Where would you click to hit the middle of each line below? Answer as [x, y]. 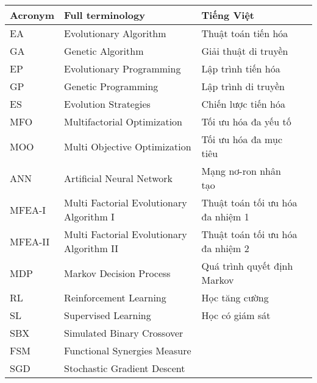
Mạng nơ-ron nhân [241, 171]
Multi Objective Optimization [128, 146]
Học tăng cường [235, 297]
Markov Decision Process [117, 273]
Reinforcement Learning [115, 297]
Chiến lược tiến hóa [243, 104]
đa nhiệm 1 [225, 216]
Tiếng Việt [228, 15]
